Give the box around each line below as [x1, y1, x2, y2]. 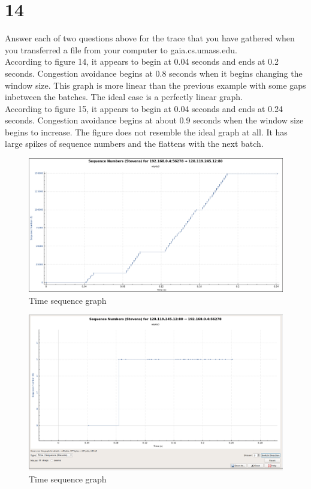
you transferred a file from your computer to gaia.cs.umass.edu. [5, 43, 237, 56]
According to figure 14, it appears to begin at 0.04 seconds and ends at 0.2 [5, 55, 279, 68]
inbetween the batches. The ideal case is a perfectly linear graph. [5, 90, 243, 103]
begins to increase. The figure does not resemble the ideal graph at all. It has [5, 125, 288, 138]
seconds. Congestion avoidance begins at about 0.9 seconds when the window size [5, 114, 304, 126]
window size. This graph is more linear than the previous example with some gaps [5, 79, 306, 91]
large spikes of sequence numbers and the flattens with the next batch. [5, 137, 264, 150]
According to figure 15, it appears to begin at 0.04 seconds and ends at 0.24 [5, 102, 283, 114]
